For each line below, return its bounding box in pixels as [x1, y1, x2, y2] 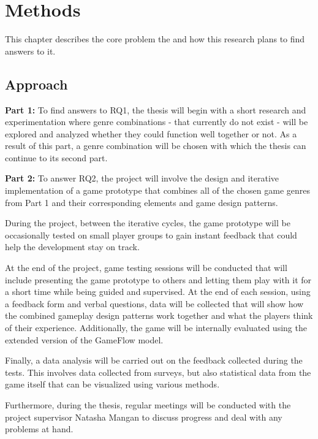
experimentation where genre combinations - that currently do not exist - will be [5, 115, 308, 128]
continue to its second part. [5, 151, 108, 164]
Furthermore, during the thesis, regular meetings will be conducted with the [5, 398, 291, 411]
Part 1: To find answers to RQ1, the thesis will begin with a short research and [5, 103, 306, 116]
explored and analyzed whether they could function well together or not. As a [5, 127, 297, 140]
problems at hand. [5, 422, 74, 435]
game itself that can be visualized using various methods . [5, 378, 220, 391]
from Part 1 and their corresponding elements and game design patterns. [5, 196, 278, 208]
